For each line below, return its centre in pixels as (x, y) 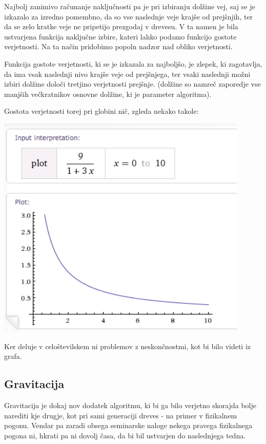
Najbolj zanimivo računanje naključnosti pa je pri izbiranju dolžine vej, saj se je (130, 6)
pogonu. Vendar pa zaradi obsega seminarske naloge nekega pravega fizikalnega (128, 425)
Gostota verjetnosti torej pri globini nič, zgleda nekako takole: (101, 111)
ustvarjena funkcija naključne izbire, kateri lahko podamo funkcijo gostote (120, 36)
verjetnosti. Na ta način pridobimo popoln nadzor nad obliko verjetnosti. (118, 46)
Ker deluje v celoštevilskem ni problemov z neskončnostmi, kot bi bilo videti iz (128, 346)
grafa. (13, 356)
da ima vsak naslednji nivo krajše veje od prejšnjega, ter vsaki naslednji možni (127, 74)
